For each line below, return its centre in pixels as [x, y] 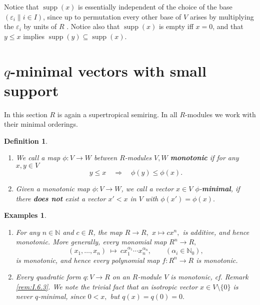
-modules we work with [220, 114]
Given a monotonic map [53, 189]
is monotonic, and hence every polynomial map [88, 260]
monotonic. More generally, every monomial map [91, 242]
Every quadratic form [48, 277]
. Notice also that [93, 26]
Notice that [21, 7]
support [31, 90]
